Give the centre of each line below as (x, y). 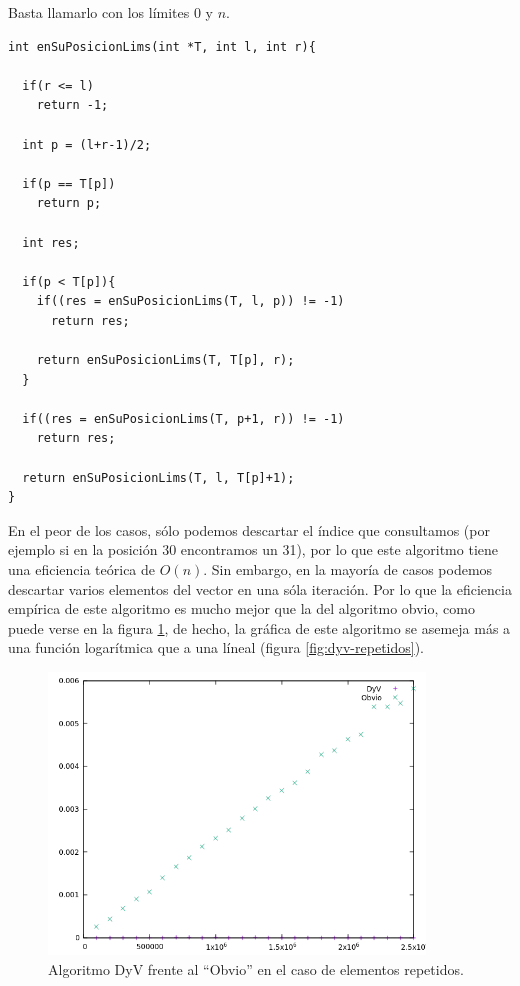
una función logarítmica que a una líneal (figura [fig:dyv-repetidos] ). (216, 647)
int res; (51, 242)
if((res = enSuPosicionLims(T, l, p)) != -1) (190, 301)
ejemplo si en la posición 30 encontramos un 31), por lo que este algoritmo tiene (253, 549)
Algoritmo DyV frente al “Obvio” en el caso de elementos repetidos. (256, 969)
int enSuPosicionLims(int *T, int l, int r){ (162, 46)
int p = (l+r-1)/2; (87, 144)
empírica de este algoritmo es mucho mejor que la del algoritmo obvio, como (241, 608)
